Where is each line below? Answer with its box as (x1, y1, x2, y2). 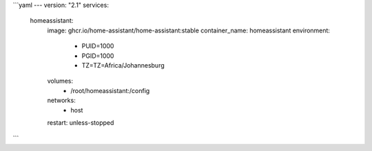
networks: (47, 97, 76, 105)
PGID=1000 (81, 52, 114, 60)
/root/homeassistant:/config (70, 86, 150, 94)
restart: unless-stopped (47, 118, 114, 127)
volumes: (47, 77, 74, 85)
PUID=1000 (81, 42, 114, 50)
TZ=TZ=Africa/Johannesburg (81, 61, 165, 69)
